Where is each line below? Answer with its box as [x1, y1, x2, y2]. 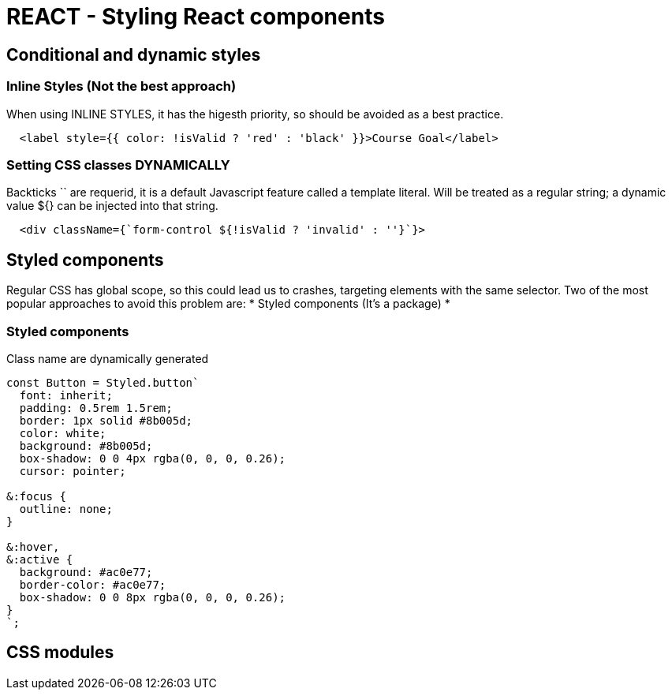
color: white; [19, 426, 106, 440]
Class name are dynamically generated [6, 351, 209, 365]
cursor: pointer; [19, 464, 126, 477]
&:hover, [6, 540, 60, 553]
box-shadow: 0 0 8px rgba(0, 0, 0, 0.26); [19, 590, 286, 604]
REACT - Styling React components [6, 3, 385, 30]
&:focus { [6, 489, 66, 503]
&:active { [6, 552, 73, 566]
